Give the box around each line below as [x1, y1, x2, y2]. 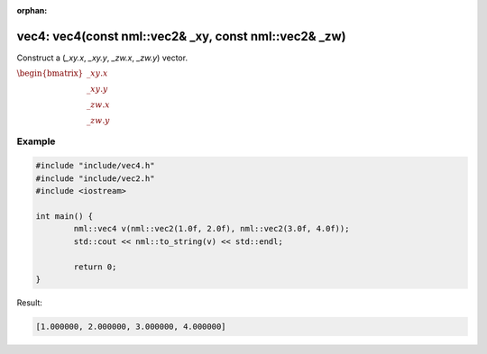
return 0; [73, 261, 117, 272]
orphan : [16, 5, 48, 15]
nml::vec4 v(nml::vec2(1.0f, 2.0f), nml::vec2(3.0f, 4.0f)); [73, 223, 350, 234]
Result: [16, 297, 42, 308]
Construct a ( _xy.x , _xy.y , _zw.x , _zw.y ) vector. [16, 52, 188, 63]
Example [16, 135, 56, 148]
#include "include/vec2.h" [35, 173, 155, 184]
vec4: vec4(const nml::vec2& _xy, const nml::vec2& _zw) [16, 28, 346, 44]
